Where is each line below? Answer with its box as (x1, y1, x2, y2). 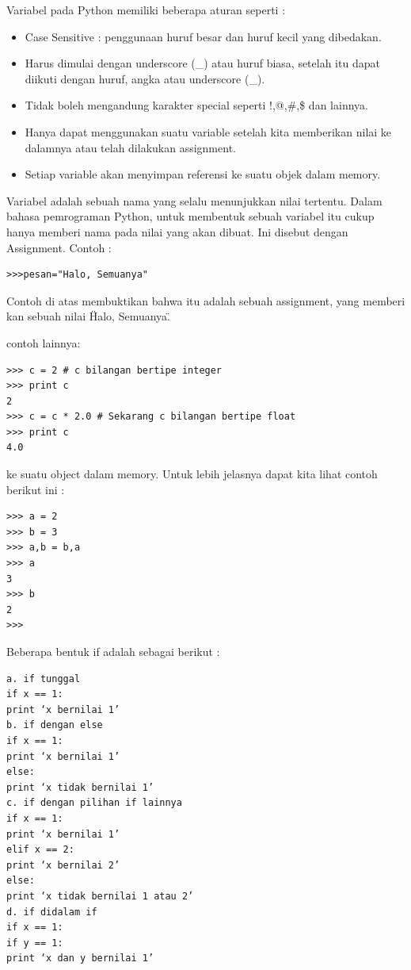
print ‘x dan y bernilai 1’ (6, 953, 154, 964)
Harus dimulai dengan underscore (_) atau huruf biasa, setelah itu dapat (25, 55, 380, 71)
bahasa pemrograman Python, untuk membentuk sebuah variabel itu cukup (6, 208, 375, 224)
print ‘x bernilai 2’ (6, 859, 120, 871)
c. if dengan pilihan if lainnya (6, 797, 182, 809)
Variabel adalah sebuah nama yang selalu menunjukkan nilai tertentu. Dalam (6, 192, 382, 209)
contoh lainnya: (6, 334, 81, 351)
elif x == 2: (6, 844, 74, 856)
